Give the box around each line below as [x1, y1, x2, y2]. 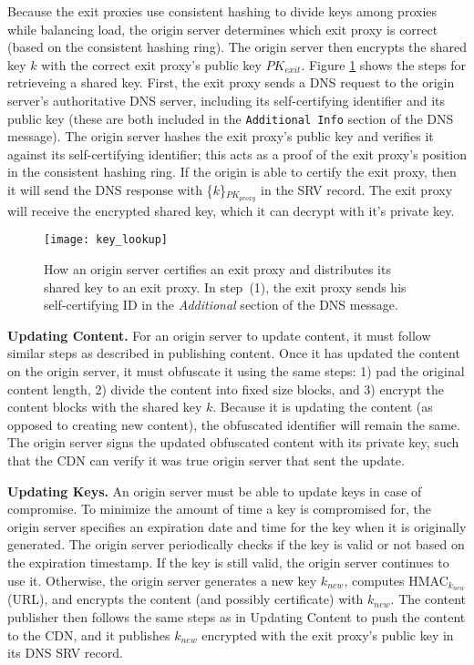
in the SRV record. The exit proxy [261, 180, 453, 199]
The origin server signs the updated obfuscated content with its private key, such [7, 433, 459, 452]
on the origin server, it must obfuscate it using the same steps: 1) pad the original [7, 362, 465, 381]
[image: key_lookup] [44, 233, 169, 247]
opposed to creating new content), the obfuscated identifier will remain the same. [7, 414, 460, 434]
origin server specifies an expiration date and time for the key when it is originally [7, 517, 467, 536]
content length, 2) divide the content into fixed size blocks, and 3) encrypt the [7, 379, 444, 398]
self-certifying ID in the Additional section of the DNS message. [44, 295, 398, 314]
